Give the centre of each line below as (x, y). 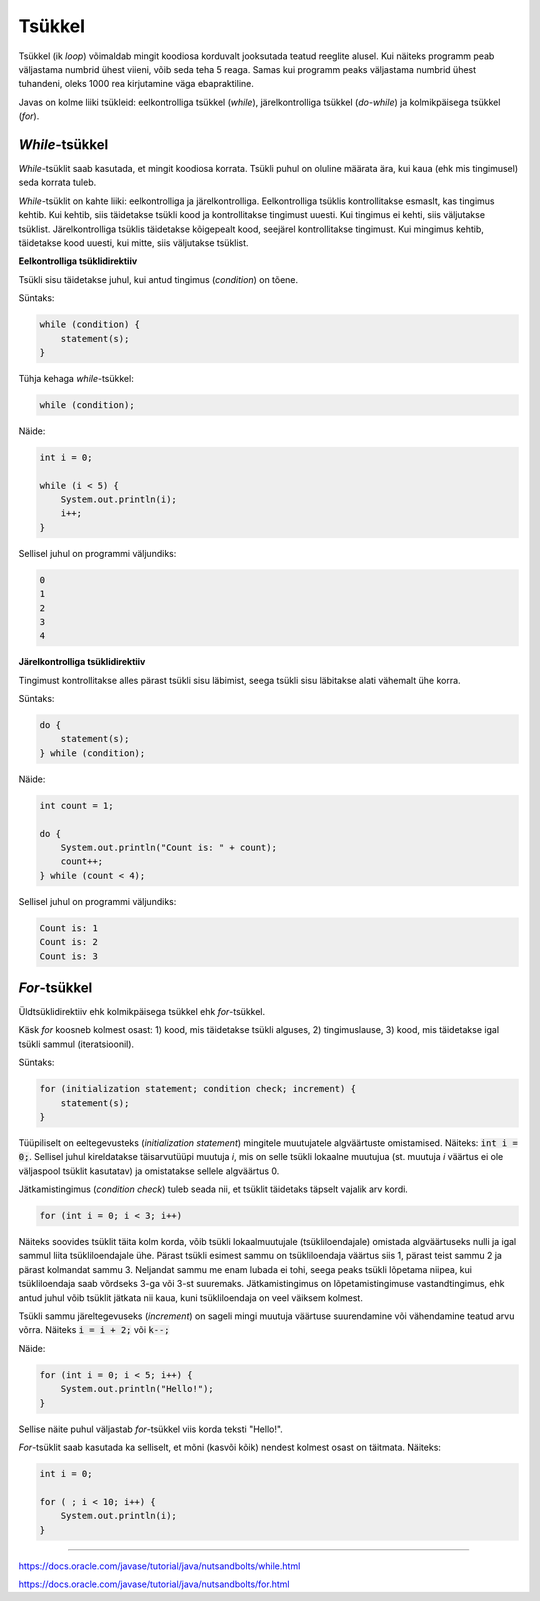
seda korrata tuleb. (57, 182)
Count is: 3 (69, 956)
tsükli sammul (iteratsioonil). (76, 1044)
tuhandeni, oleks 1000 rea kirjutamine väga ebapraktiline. (136, 84)
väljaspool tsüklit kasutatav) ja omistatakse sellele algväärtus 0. (149, 1171)
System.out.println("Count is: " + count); (168, 847)
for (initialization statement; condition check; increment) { (198, 1089)
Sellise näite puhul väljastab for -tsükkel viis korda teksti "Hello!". (151, 1429)
